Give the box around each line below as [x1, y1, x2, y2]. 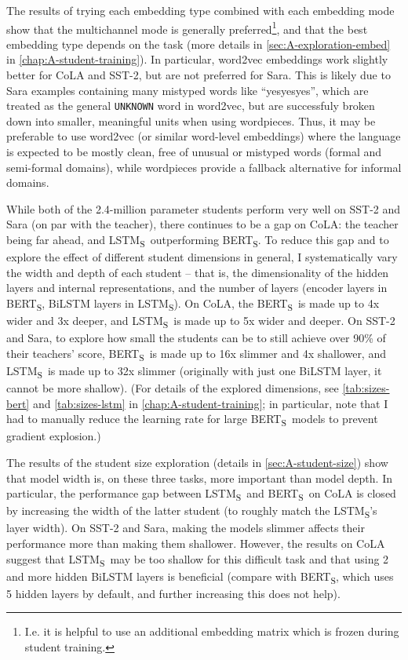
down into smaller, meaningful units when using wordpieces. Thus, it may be [6, 112, 376, 129]
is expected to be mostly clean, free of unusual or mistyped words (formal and [6, 144, 382, 160]
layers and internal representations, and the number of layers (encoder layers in [6, 279, 388, 296]
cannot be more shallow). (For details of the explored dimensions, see [6, 380, 339, 396]
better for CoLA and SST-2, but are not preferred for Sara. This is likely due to [6, 67, 391, 83]
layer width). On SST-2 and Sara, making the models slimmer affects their [6, 520, 365, 536]
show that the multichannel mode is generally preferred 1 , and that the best [6, 18, 368, 37]
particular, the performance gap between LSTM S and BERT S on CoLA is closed [6, 485, 396, 503]
